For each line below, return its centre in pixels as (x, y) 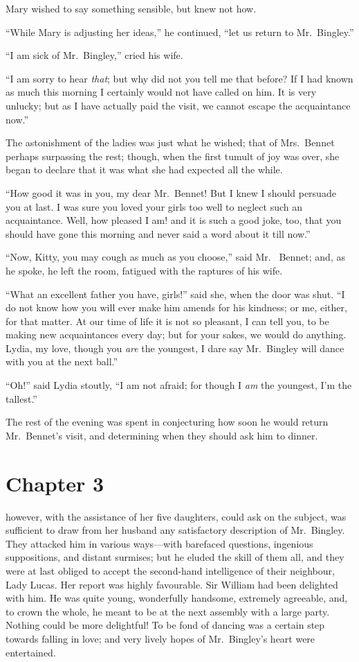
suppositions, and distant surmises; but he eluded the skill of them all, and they (175, 557)
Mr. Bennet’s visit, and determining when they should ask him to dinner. (162, 435)
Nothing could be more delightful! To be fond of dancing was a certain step (165, 625)
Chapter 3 (55, 483)
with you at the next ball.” (62, 362)
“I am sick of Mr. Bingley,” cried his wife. (94, 55)
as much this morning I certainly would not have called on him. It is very (161, 92)
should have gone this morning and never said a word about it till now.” (158, 233)
